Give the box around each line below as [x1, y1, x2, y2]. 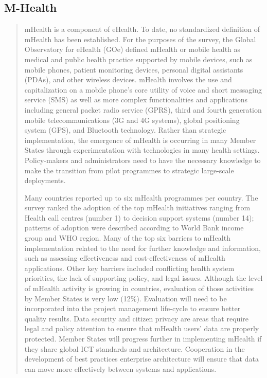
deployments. [24, 175, 66, 186]
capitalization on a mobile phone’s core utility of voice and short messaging [24, 84, 262, 95]
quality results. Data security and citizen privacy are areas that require [24, 313, 248, 323]
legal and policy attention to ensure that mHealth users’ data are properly [24, 323, 259, 334]
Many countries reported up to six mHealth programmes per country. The [24, 192, 258, 203]
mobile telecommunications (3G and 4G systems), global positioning [24, 114, 240, 125]
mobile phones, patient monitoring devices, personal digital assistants [24, 64, 243, 75]
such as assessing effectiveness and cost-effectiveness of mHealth [24, 253, 225, 263]
